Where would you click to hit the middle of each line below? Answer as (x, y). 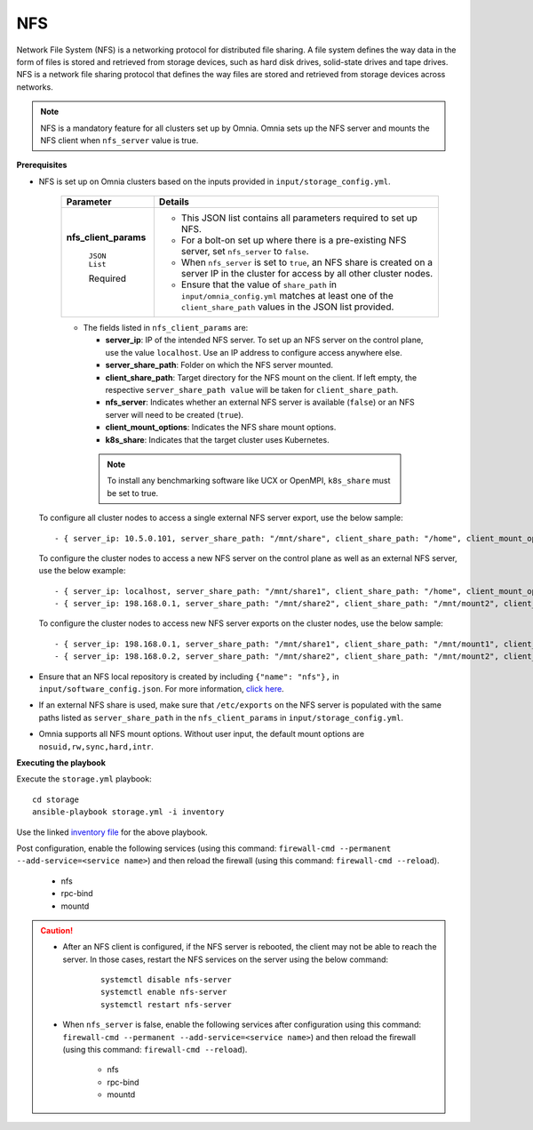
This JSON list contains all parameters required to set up (299, 218)
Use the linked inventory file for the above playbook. (112, 832)
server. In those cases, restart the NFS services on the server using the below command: (226, 959)
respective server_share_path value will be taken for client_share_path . (252, 390)
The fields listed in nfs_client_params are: (166, 328)
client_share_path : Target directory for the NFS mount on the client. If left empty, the (261, 377)
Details (174, 202)
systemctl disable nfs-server (167, 980)
